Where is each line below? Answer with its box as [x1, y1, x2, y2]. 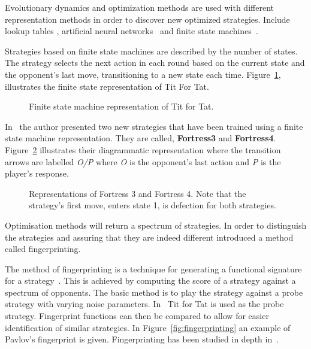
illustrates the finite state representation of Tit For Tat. [5, 80, 209, 92]
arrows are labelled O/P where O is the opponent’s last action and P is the [5, 155, 281, 168]
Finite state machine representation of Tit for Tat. [29, 100, 214, 113]
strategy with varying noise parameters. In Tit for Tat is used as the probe [5, 298, 284, 310]
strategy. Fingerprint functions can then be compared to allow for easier [5, 309, 269, 322]
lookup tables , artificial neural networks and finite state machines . [5, 25, 258, 37]
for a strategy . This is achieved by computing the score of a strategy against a [5, 274, 296, 287]
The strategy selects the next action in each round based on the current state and [5, 56, 305, 69]
